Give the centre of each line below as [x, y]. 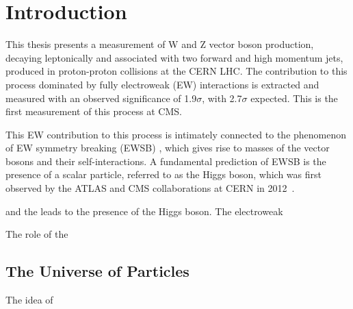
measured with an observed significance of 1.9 [101, 98]
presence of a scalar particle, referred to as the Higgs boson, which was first [164, 174]
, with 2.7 [222, 98]
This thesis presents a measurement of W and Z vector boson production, [160, 44]
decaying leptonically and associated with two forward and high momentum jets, [174, 57]
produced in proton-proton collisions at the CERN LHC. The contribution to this [176, 71]
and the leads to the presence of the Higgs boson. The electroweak [144, 211]
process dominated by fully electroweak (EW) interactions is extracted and [162, 84]
